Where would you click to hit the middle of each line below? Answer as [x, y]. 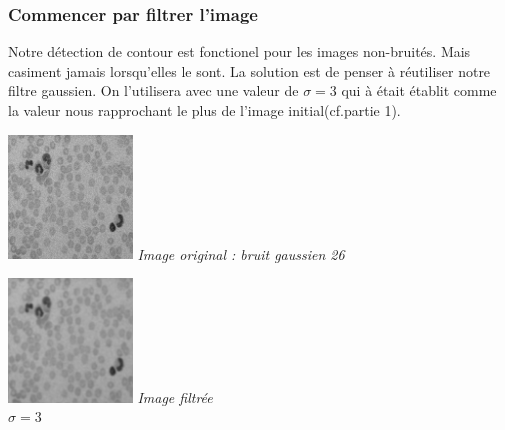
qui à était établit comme [419, 90]
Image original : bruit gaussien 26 [241, 253]
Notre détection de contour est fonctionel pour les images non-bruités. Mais [239, 51]
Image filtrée [175, 396]
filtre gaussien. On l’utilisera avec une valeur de [153, 90]
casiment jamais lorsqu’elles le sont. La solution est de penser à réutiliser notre [249, 70]
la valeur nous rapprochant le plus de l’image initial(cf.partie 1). [204, 110]
